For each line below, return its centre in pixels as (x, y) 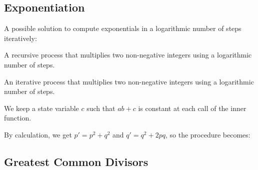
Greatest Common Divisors (76, 161)
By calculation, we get (38, 134)
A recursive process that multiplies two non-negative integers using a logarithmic (128, 55)
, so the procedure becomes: (208, 134)
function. (18, 118)
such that (101, 108)
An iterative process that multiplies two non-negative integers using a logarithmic (129, 81)
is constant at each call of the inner (192, 108)
